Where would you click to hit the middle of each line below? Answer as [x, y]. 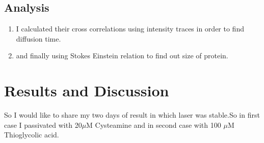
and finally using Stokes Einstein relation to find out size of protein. [122, 56]
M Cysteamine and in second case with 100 [154, 124]
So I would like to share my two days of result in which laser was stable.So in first [132, 115]
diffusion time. [38, 38]
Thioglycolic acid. [32, 135]
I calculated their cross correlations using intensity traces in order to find [130, 29]
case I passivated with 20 [43, 124]
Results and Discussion [87, 91]
